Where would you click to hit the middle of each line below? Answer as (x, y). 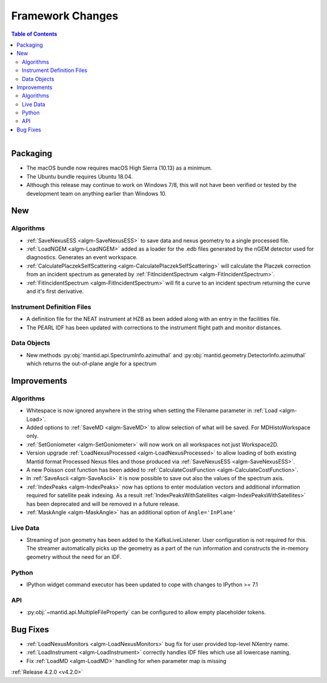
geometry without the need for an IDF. (74, 556)
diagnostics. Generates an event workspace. (82, 257)
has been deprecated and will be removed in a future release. (103, 504)
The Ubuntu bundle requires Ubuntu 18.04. (80, 176)
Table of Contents (34, 34)
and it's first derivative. (55, 291)
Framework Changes (65, 16)
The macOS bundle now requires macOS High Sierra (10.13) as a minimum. (119, 168)
